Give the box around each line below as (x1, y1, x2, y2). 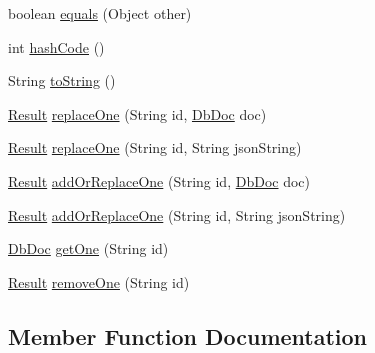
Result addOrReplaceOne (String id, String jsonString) (8, 204, 346, 225)
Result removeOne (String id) (8, 271, 190, 292)
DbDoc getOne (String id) (8, 238, 169, 259)
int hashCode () (8, 36, 105, 57)
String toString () (8, 70, 116, 91)
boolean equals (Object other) (8, 3, 192, 23)
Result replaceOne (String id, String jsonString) (8, 137, 302, 158)
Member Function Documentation (8, 320, 368, 351)
